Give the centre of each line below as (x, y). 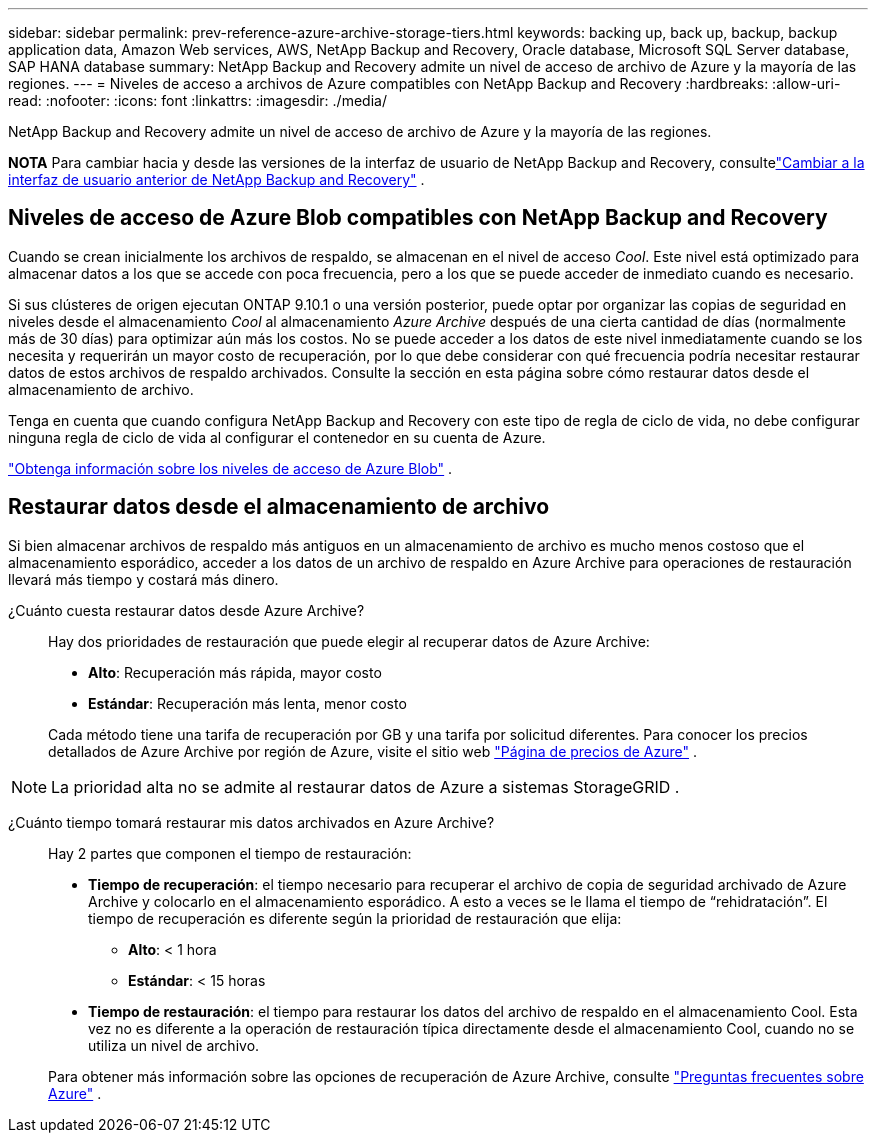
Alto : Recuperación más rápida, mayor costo (235, 672)
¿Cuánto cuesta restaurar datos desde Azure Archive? (186, 610)
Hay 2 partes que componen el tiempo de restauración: (230, 853)
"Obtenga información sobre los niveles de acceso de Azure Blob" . (230, 468)
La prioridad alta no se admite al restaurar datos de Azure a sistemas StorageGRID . (365, 786)
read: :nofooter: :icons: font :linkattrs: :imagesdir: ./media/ (197, 100)
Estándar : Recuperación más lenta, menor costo (247, 703)
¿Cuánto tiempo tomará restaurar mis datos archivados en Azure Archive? (251, 822)
